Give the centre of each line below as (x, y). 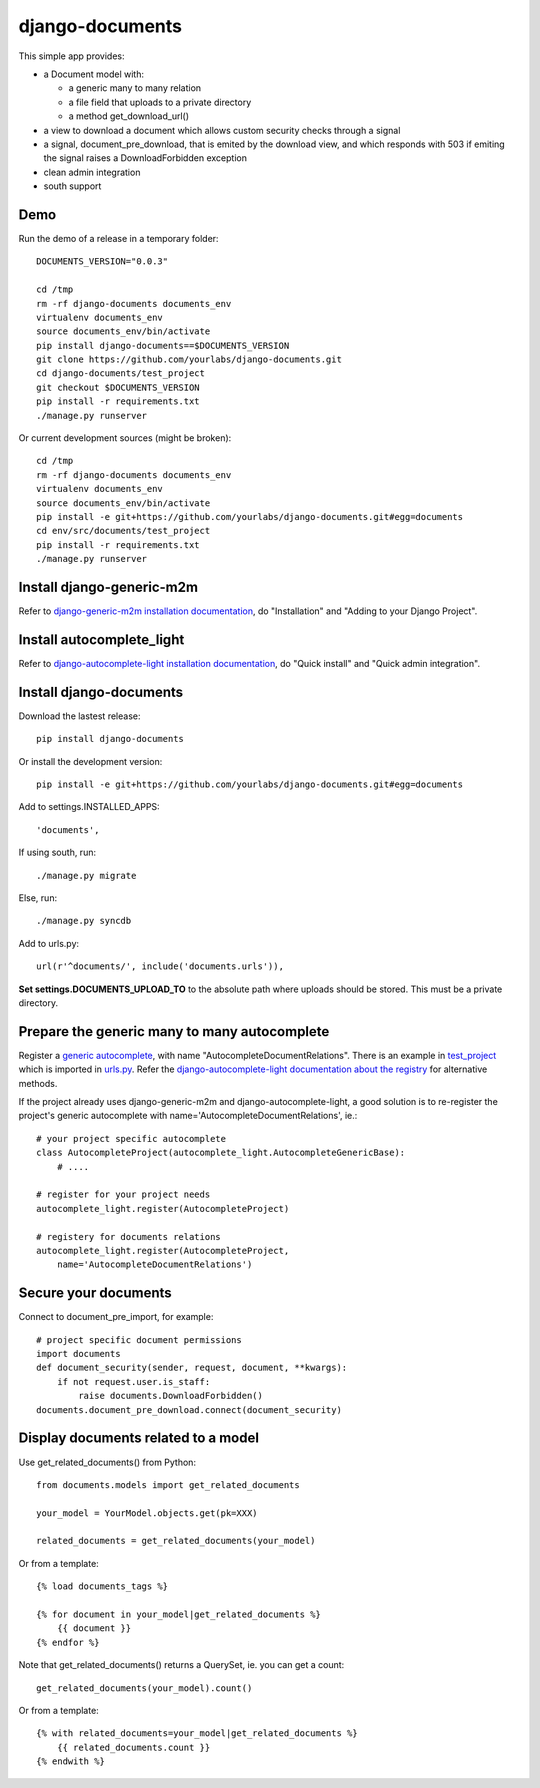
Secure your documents (95, 1293)
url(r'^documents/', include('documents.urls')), (160, 966)
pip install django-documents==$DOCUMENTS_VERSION (163, 345)
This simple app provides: (71, 56)
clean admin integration (92, 172)
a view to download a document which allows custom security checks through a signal (222, 130)
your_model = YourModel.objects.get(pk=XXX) (147, 1513)
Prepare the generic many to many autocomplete (174, 1031)
